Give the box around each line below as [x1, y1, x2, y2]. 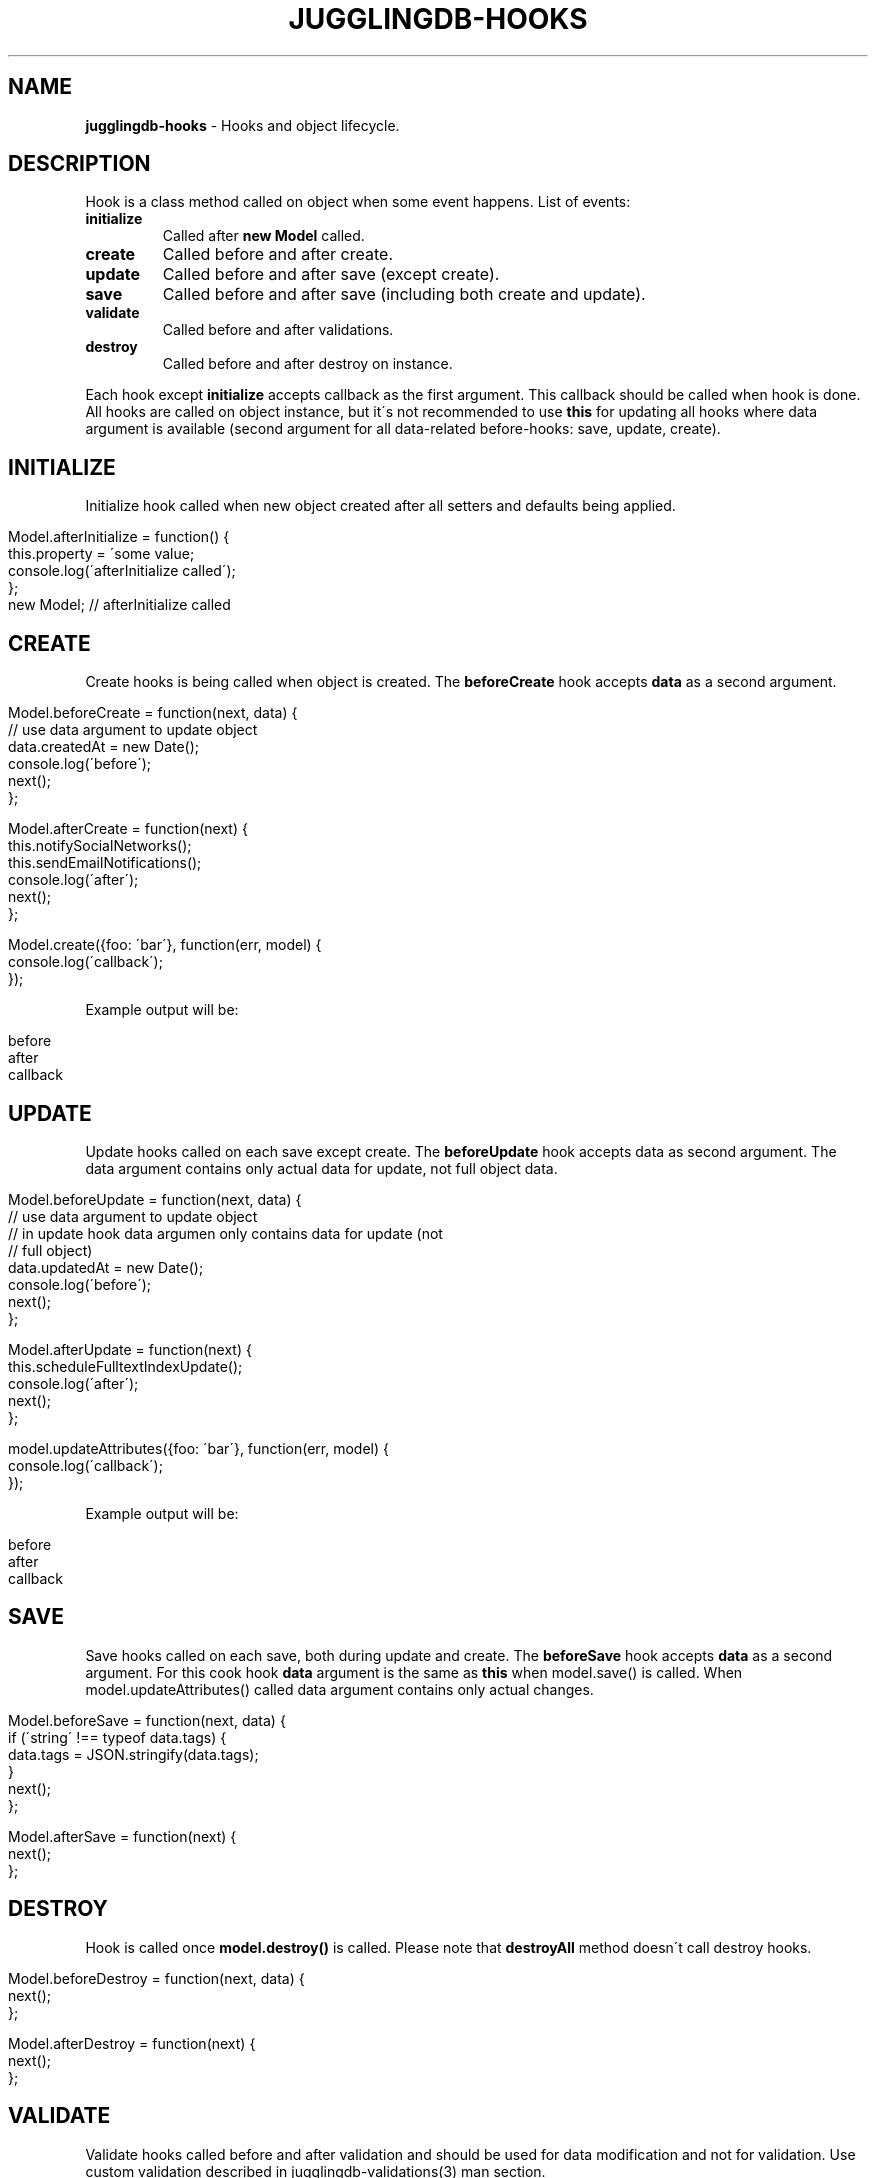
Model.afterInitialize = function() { [8, 528, 230, 546]
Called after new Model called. [162, 227, 365, 245]
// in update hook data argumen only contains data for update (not [8, 1224, 443, 1242]
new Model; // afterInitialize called [8, 596, 231, 614]
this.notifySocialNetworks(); [8, 837, 192, 855]
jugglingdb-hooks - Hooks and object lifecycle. [85, 116, 400, 134]
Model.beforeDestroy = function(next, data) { [8, 1969, 305, 1987]
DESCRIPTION [8, 151, 151, 177]
